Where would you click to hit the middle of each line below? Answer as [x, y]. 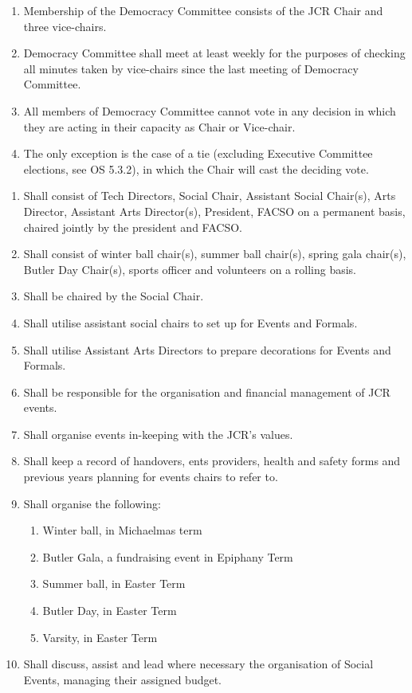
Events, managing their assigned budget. [123, 679]
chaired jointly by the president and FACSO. [133, 227]
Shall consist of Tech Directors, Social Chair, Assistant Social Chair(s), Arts [210, 196]
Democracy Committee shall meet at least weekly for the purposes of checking [214, 53]
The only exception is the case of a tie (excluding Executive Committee [198, 153]
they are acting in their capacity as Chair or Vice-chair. [159, 126]
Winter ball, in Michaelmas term [122, 530]
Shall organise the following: [92, 503]
